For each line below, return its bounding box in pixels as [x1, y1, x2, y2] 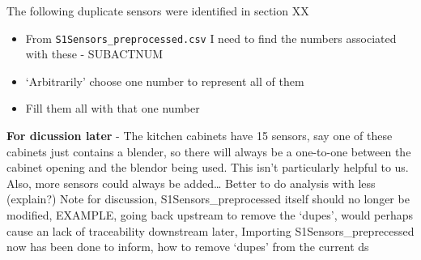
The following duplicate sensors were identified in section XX [6, 2, 309, 19]
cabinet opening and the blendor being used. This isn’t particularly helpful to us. [6, 159, 409, 176]
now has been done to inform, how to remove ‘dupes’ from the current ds [6, 238, 369, 255]
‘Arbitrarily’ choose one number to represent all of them [25, 72, 304, 89]
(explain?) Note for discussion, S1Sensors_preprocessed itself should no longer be [6, 190, 410, 207]
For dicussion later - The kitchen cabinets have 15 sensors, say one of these [6, 127, 393, 144]
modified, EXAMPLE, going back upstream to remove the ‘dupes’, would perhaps [6, 207, 414, 223]
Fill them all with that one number [25, 100, 200, 117]
